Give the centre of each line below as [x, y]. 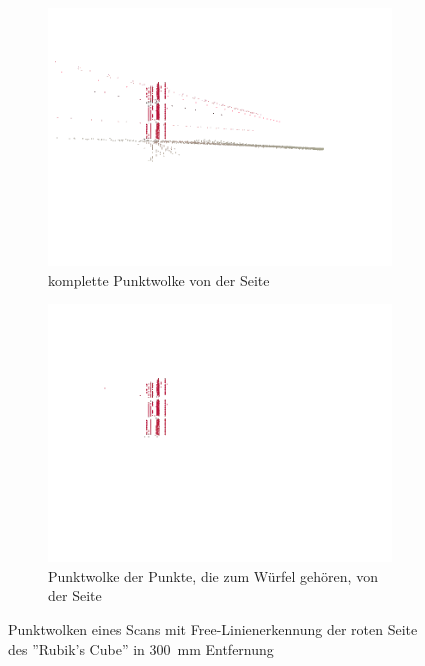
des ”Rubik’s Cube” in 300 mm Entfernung [141, 648]
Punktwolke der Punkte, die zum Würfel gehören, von [213, 575]
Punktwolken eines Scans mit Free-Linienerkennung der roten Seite [213, 628]
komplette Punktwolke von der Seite [159, 279]
